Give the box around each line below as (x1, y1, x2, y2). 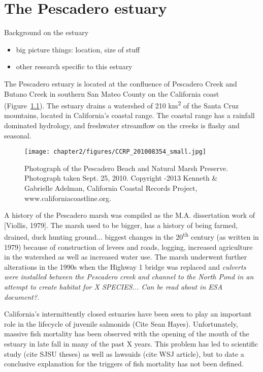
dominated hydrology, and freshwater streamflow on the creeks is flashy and (4, 120, 240, 130)
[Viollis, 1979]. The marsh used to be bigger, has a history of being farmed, (4, 219, 238, 230)
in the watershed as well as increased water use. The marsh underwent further (4, 251, 247, 262)
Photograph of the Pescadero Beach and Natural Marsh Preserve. (24, 162, 228, 173)
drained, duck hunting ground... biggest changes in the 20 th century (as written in (4, 230, 259, 242)
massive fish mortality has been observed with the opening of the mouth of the (4, 328, 249, 339)
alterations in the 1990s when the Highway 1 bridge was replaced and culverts (4, 261, 246, 272)
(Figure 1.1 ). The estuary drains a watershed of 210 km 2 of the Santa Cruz (4, 99, 239, 110)
